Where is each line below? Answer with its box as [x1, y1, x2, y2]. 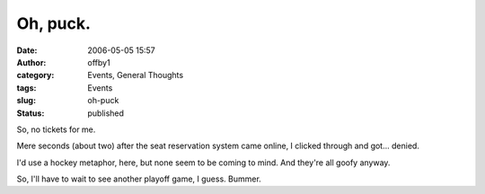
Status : [16, 108, 45, 119]
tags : [16, 82, 37, 93]
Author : [16, 57, 47, 67]
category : [16, 70, 55, 81]
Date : [16, 45, 38, 56]
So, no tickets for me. [16, 124, 96, 135]
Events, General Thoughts [87, 70, 184, 81]
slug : [16, 95, 36, 106]
